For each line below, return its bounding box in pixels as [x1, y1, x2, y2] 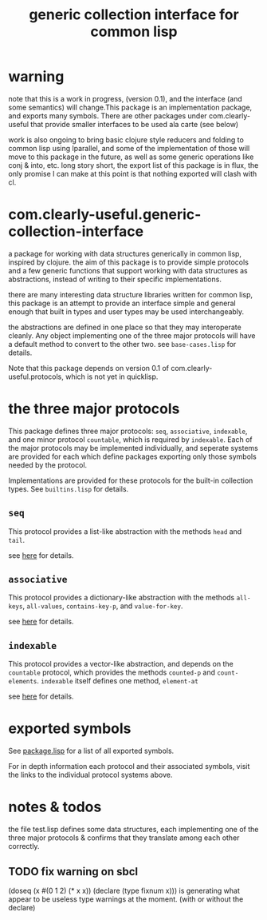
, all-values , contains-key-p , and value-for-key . [22, 601, 183, 611]
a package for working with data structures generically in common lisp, [8, 249, 241, 258]
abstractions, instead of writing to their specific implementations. [8, 274, 222, 284]
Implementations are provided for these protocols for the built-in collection [8, 476, 253, 485]
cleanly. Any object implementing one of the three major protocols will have [8, 330, 257, 341]
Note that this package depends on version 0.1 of [8, 363, 170, 372]
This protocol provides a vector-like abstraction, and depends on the [8, 659, 234, 669]
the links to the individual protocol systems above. [8, 770, 173, 780]
